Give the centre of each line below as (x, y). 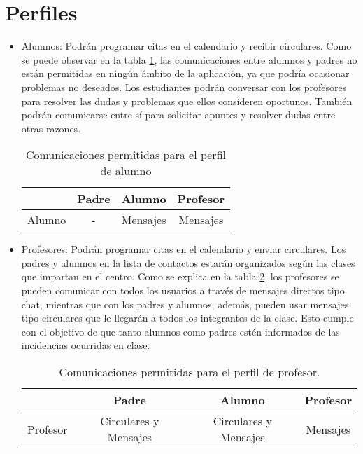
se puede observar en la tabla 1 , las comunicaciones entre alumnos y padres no (189, 59)
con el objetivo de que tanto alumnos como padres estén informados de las (180, 331)
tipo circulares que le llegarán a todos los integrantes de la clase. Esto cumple (187, 318)
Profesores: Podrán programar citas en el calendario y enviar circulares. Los (184, 249)
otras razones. (51, 128)
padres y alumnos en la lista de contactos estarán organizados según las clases (188, 262)
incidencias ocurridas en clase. (86, 345)
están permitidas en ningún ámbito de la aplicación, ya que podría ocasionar (185, 73)
